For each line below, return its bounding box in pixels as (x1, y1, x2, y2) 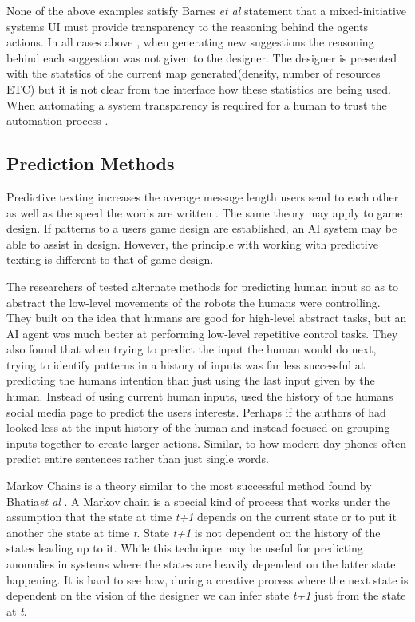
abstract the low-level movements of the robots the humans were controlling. (6, 293, 381, 310)
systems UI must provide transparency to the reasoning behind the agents (6, 18, 368, 34)
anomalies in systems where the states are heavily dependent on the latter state (6, 556, 396, 572)
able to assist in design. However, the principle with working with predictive (6, 235, 378, 252)
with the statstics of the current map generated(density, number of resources (6, 65, 381, 82)
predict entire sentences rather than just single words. (6, 450, 269, 467)
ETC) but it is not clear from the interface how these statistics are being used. (6, 80, 391, 97)
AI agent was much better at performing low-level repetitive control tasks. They (6, 325, 398, 341)
